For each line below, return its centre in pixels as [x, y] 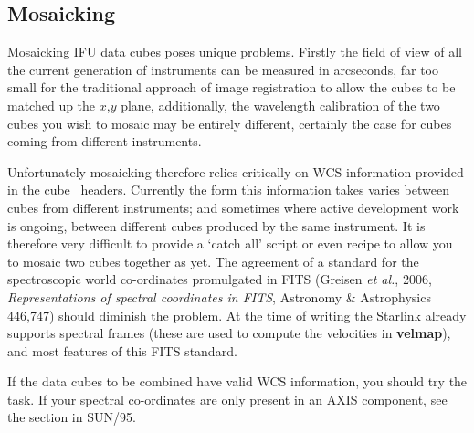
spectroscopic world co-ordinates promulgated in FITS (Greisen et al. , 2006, [220, 279]
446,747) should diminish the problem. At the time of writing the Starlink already [237, 315]
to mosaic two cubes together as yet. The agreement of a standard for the [213, 261]
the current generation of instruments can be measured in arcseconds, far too [223, 69]
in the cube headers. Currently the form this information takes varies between [228, 190]
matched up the [52, 105]
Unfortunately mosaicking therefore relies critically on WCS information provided [236, 171]
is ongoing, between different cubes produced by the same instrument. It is [216, 225]
